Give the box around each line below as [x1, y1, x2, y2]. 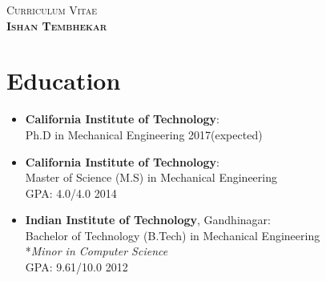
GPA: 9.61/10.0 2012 [25, 259, 128, 275]
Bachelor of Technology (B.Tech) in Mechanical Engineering [25, 227, 320, 243]
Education [6, 64, 121, 97]
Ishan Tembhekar [6, 17, 107, 34]
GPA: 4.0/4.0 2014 [25, 184, 117, 201]
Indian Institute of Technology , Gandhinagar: [25, 211, 271, 228]
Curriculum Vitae [6, 2, 98, 18]
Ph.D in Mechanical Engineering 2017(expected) [25, 126, 263, 143]
